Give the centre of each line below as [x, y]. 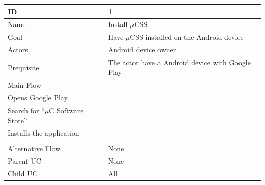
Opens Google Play [38, 98]
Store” [18, 120]
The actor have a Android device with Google [179, 62]
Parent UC [24, 161]
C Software [66, 110]
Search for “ [26, 110]
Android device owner [142, 50]
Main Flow [24, 85]
